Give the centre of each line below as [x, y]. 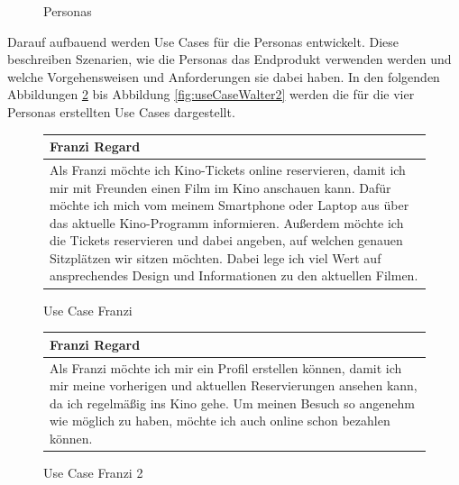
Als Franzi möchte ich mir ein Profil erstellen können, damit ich [226, 367]
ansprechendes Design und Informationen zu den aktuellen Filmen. [234, 275]
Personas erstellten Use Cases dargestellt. [121, 111]
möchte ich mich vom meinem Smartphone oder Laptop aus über [229, 205]
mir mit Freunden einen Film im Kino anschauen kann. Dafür [220, 187]
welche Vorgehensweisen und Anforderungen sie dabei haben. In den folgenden [224, 76]
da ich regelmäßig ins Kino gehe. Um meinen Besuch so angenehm [232, 403]
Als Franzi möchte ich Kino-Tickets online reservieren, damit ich [228, 169]
